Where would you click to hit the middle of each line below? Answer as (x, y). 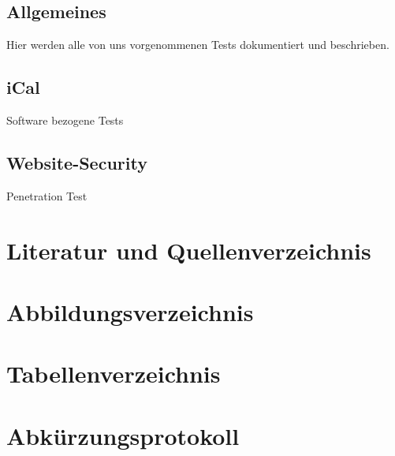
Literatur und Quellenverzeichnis (189, 250)
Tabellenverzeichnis (114, 374)
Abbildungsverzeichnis (130, 311)
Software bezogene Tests (65, 120)
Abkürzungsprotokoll (123, 435)
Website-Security (77, 162)
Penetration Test (47, 195)
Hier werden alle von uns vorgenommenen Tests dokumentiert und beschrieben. (198, 45)
